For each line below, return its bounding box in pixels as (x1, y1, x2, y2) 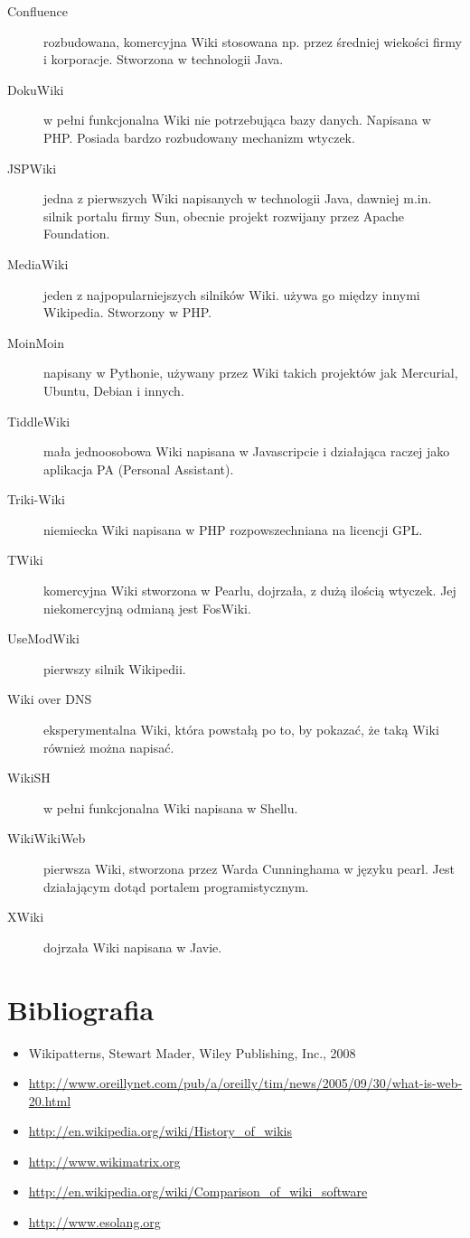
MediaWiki (7, 254, 69, 273)
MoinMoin (7, 333, 65, 352)
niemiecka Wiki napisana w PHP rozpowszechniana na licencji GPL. (43, 520, 423, 539)
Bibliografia (7, 990, 155, 1027)
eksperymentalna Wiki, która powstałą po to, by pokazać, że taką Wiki (43, 720, 439, 739)
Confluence (7, 2, 68, 20)
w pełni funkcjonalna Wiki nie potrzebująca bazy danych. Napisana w (43, 110, 431, 129)
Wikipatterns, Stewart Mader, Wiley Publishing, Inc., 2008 (28, 1043, 356, 1062)
